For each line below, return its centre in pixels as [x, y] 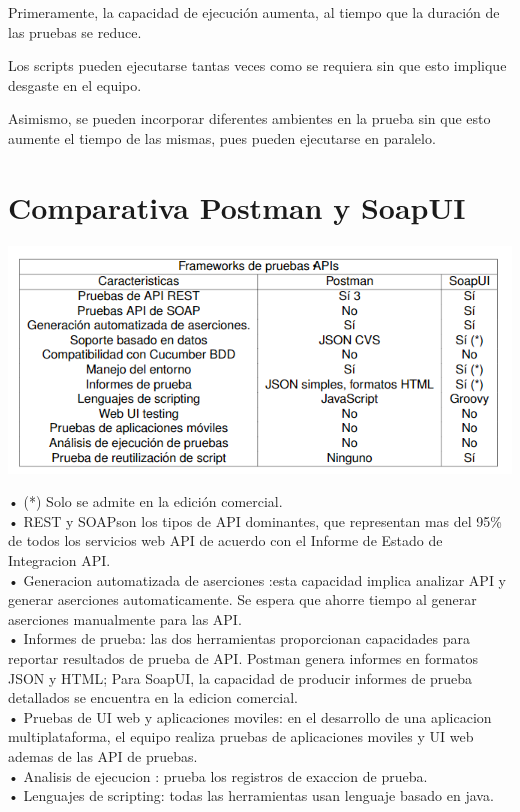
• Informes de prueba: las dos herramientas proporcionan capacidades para [239, 638]
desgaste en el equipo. [75, 84]
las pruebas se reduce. [75, 31]
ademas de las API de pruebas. [103, 756]
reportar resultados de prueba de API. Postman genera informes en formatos [243, 658]
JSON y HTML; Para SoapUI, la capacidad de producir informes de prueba [240, 677]
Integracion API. [59, 560]
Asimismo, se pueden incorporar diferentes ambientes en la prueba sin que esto [249, 118]
